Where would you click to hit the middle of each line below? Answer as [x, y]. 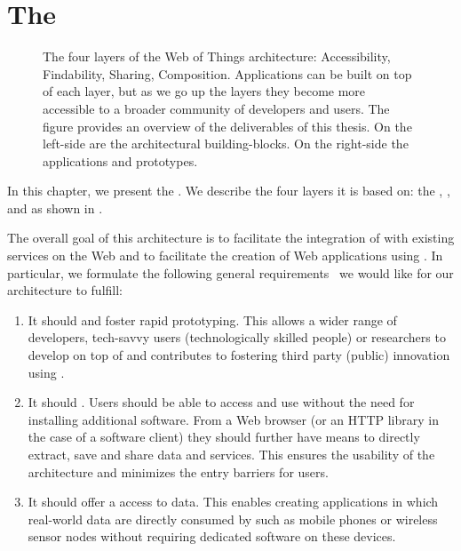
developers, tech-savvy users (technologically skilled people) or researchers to [237, 337]
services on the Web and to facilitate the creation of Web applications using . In [225, 256]
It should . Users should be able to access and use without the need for [221, 402]
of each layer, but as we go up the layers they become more [204, 91]
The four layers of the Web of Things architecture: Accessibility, [217, 56]
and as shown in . [55, 208]
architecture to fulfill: [65, 290]
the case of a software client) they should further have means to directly [224, 437]
